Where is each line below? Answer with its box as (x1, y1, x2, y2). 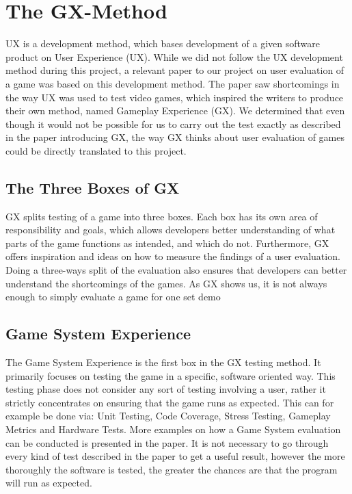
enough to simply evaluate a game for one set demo (5, 289, 221, 304)
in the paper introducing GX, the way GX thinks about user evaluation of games (5, 130, 345, 144)
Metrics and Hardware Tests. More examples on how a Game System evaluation (5, 422, 341, 436)
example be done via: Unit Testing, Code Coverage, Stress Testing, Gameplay (5, 408, 331, 423)
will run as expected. (5, 476, 92, 490)
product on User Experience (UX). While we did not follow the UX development (5, 49, 343, 64)
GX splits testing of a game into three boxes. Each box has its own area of (5, 209, 318, 223)
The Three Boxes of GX (5, 177, 180, 198)
